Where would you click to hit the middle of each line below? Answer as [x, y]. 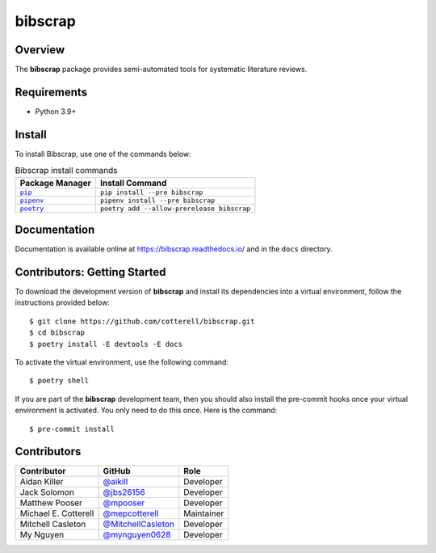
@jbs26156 [124, 492]
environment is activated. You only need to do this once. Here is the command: [146, 410]
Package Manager [56, 183]
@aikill [115, 482]
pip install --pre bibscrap [151, 192]
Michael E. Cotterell [57, 513]
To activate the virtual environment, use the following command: [122, 362]
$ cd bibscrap [57, 333]
